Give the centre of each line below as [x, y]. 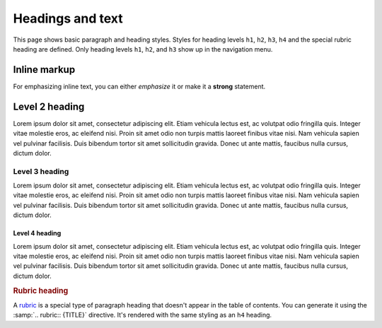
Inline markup [44, 70]
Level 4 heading [37, 233]
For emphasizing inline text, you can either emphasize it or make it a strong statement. [139, 86]
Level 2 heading [49, 106]
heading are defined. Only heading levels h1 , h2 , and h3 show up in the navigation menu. [143, 49]
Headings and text [68, 18]
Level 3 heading [41, 171]
